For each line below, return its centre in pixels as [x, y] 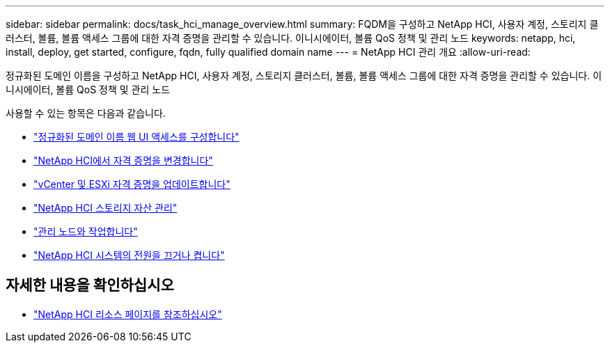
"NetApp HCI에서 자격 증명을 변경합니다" [123, 160]
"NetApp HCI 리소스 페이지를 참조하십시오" [128, 314]
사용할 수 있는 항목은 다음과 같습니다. [86, 113]
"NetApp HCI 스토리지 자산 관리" [105, 208]
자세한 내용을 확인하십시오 [90, 285]
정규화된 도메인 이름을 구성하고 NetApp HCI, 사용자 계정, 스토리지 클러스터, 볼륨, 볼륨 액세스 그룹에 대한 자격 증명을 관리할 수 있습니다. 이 [304, 76]
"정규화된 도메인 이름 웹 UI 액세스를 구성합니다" [136, 137]
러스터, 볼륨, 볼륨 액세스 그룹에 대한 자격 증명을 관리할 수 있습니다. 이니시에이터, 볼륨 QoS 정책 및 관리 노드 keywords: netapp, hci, [291, 38]
